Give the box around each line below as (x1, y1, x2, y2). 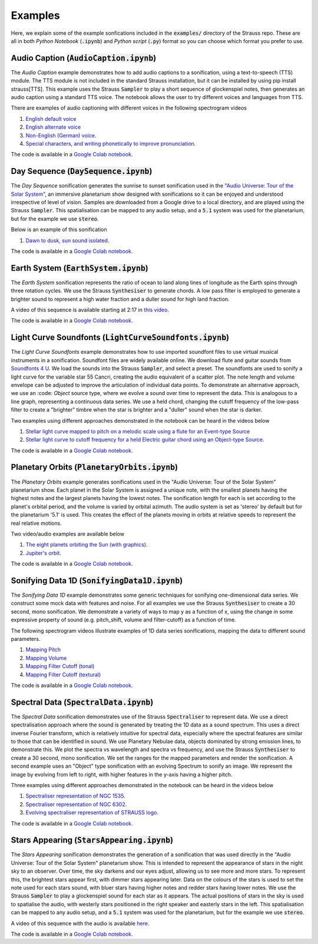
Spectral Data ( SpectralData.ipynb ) (11, 697, 154, 707)
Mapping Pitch (25, 646, 61, 653)
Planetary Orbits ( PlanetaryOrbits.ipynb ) (11, 462, 178, 472)
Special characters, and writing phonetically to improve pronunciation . (25, 140, 196, 147)
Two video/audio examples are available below (11, 530, 125, 537)
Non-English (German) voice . (25, 131, 97, 139)
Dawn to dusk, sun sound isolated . (25, 236, 110, 244)
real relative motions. (11, 519, 62, 527)
